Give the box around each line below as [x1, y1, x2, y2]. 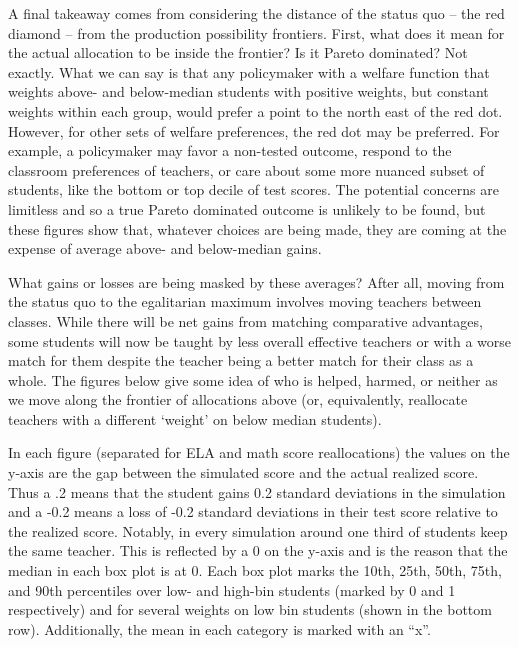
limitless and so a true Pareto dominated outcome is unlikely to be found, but [8, 198, 486, 219]
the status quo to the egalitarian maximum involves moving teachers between [8, 291, 482, 312]
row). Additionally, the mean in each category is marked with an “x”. [8, 618, 431, 639]
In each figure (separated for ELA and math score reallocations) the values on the [8, 442, 510, 463]
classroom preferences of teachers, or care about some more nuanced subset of [8, 159, 485, 180]
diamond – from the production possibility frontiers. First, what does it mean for [8, 22, 505, 43]
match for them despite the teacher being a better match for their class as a [8, 350, 474, 371]
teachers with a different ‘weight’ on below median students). [8, 408, 382, 429]
